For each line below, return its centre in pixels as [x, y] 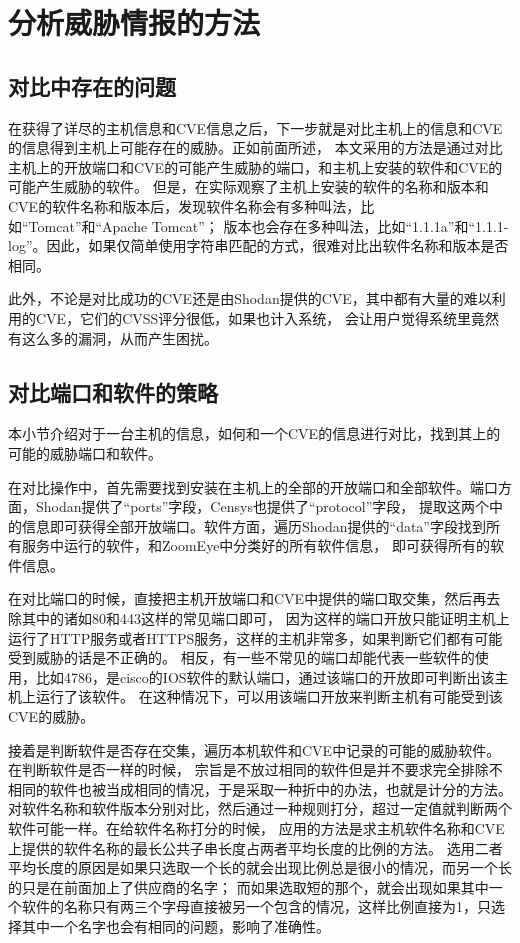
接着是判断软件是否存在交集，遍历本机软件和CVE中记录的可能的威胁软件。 [254, 749]
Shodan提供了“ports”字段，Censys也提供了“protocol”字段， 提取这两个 [262, 506]
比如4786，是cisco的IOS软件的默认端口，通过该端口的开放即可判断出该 [265, 676]
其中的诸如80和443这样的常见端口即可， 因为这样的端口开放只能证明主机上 [265, 618]
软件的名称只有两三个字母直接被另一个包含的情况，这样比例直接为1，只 [256, 906]
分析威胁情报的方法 [134, 22]
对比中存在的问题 [92, 85]
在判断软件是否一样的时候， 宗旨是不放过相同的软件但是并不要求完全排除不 [255, 769]
